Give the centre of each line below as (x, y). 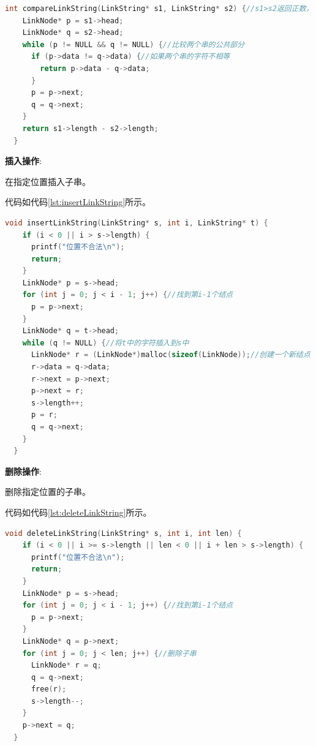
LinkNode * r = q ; (66, 665)
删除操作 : (23, 471)
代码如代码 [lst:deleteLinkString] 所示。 (78, 512)
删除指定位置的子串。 (48, 492)
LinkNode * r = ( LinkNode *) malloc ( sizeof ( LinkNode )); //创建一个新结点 (171, 355)
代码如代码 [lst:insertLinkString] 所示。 (78, 202)
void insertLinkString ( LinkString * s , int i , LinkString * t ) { (137, 223)
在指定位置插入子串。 (48, 181)
